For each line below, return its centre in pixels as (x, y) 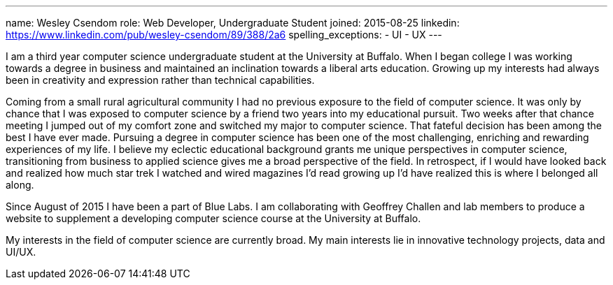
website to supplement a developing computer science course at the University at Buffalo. (213, 218)
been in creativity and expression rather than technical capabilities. (160, 80)
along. (20, 185)
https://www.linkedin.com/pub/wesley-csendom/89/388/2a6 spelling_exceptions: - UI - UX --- (224, 35)
